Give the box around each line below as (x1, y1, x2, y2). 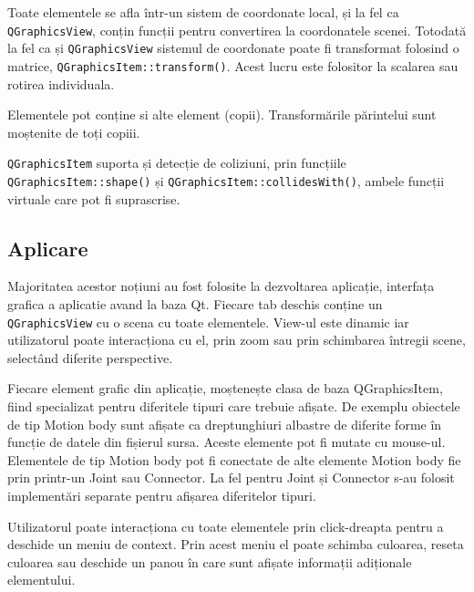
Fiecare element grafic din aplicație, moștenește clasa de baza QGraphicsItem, (7, 379, 443, 398)
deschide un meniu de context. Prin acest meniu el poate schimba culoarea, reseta (7, 535, 464, 554)
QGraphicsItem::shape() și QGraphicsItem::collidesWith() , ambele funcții (7, 171, 445, 190)
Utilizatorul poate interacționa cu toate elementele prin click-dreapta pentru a (7, 516, 444, 535)
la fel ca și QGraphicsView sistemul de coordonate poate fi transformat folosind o (7, 38, 459, 57)
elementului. (7, 570, 76, 589)
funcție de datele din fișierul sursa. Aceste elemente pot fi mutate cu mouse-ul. (7, 432, 446, 452)
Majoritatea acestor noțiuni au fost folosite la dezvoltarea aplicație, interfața (7, 276, 435, 296)
